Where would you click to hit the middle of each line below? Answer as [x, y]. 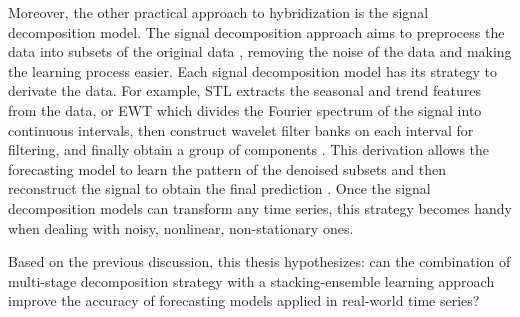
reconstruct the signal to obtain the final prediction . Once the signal [219, 188]
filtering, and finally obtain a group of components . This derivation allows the [249, 149]
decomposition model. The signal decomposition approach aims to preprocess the [256, 31]
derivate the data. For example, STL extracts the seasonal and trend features [245, 90]
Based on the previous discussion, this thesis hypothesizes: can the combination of [259, 261]
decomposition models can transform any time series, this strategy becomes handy [260, 207]
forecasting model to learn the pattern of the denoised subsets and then [227, 168]
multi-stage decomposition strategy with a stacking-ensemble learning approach [251, 280]
